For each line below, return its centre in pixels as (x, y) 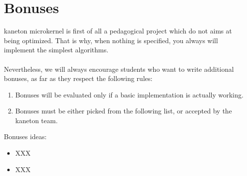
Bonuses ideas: (25, 136)
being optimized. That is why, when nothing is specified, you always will (111, 40)
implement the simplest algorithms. (56, 50)
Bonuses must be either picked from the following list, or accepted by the (123, 111)
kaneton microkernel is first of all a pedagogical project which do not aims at (118, 31)
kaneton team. (36, 120)
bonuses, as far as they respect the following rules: (78, 78)
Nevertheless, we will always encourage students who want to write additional (119, 69)
